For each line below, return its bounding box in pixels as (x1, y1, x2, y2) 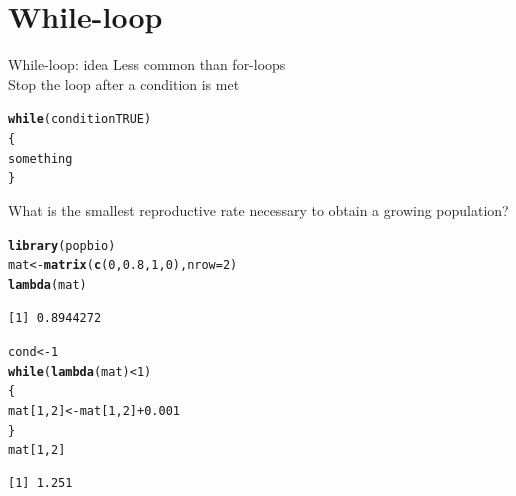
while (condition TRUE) (8, 112, 152, 127)
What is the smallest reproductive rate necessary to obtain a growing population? (8, 199, 509, 220)
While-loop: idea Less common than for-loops (8, 54, 286, 75)
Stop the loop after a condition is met (8, 73, 240, 94)
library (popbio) (8, 238, 116, 253)
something (8, 151, 73, 166)
